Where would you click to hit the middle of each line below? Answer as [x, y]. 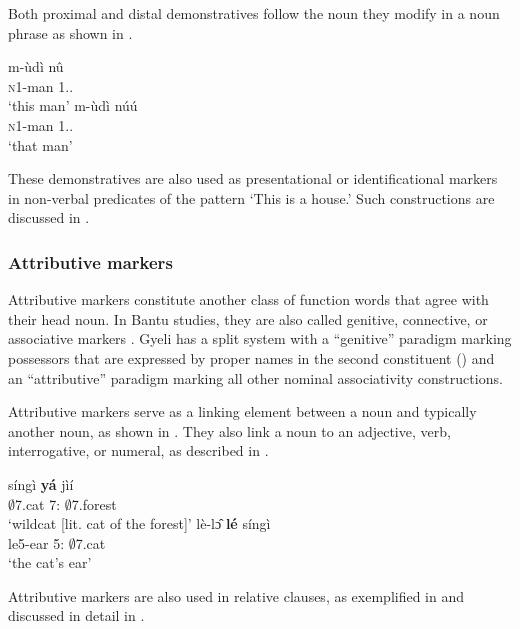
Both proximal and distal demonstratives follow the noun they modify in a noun [254, 13]
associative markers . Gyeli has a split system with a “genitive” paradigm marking [260, 338]
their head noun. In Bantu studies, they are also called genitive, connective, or [248, 318]
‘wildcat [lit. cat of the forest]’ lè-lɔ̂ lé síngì [139, 523]
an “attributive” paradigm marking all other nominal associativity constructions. [255, 377]
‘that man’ [40, 144]
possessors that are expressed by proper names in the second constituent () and [251, 357]
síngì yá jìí [41, 483]
